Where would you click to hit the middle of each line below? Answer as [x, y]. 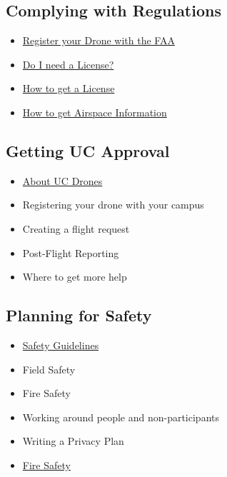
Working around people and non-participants [121, 417]
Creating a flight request [76, 228]
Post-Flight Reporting [71, 252]
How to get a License [69, 88]
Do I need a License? [68, 64]
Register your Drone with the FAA [99, 40]
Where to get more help [75, 277]
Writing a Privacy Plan [73, 441]
